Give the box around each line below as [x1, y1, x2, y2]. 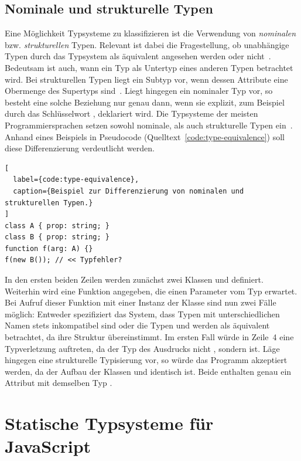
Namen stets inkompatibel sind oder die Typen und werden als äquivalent [5, 319, 270, 331]
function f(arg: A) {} [5, 244, 93, 253]
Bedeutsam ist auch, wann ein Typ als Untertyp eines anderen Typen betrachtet [5, 61, 293, 73]
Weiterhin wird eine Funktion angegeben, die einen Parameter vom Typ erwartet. [5, 284, 297, 297]
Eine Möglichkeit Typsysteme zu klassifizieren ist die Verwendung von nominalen [5, 27, 296, 39]
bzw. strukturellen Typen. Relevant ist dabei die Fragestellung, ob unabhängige [5, 38, 289, 50]
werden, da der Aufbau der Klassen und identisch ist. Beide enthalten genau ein [5, 365, 292, 377]
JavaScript [5, 434, 91, 458]
